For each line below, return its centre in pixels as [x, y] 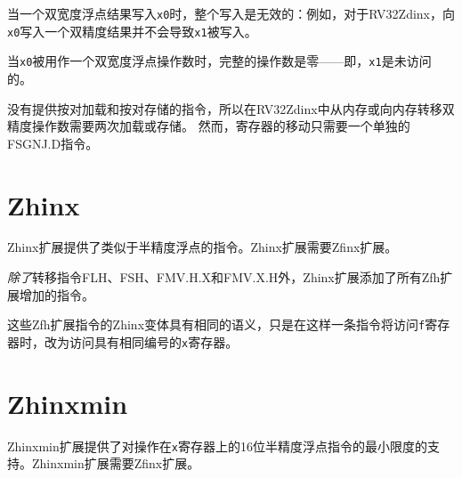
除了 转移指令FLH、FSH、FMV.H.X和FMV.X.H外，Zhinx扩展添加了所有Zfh [224, 277]
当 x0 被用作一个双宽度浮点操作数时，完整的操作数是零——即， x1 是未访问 [219, 61]
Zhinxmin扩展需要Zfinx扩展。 [116, 463]
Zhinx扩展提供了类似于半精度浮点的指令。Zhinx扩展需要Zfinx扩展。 [203, 247]
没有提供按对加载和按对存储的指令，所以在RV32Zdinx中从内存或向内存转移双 [231, 108]
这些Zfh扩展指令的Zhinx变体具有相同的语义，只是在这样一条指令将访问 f [216, 324]
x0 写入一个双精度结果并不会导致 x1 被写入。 [132, 31]
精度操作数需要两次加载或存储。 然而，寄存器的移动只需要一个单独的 [209, 126]
